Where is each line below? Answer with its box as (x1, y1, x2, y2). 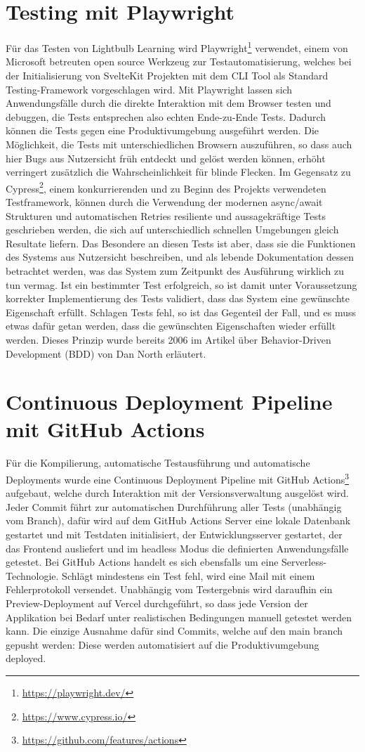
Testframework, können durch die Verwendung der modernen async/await (6, 194, 323, 209)
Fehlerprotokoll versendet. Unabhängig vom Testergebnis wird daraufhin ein (6, 582, 333, 597)
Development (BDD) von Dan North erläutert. (6, 346, 206, 361)
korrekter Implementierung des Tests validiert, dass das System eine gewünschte (6, 291, 350, 306)
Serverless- (281, 555, 327, 569)
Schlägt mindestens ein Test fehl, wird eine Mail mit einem (62, 568, 315, 583)
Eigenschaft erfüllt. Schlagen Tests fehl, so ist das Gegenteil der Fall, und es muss (6, 304, 357, 319)
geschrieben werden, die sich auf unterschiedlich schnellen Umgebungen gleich (6, 222, 339, 237)
